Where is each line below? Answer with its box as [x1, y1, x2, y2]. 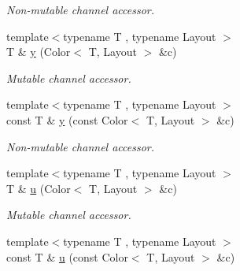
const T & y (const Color [6, 111, 128, 128]
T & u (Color [6, 180, 71, 196]
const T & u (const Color [6, 248, 128, 265]
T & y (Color [6, 43, 71, 60]
